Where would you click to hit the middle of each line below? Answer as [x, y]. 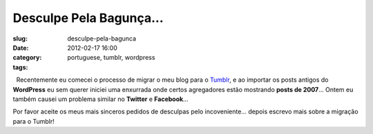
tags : [20, 67]
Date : [21, 47]
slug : [20, 38]
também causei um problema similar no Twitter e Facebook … [101, 99]
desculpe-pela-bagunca [102, 38]
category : [27, 58]
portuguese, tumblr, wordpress [111, 58]
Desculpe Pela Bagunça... [88, 18]
